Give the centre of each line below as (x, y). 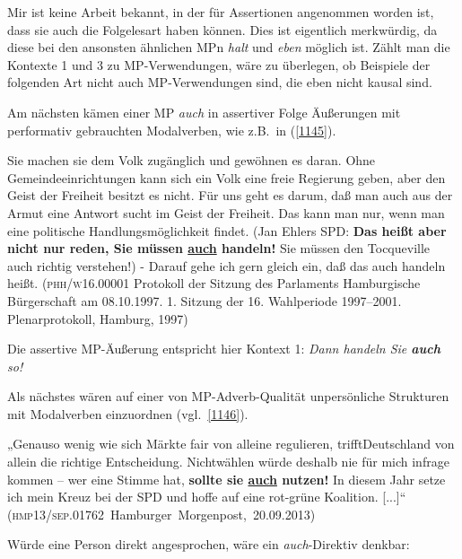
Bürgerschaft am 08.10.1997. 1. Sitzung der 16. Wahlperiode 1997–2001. (205, 300)
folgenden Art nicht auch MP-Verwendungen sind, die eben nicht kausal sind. (220, 82)
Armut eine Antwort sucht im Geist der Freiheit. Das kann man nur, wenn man (226, 212)
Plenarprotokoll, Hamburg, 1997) (98, 318)
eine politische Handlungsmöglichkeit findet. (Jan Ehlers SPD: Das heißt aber (227, 230)
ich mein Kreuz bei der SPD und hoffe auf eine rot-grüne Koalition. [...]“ (207, 497)
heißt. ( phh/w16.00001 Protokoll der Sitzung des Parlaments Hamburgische (214, 283)
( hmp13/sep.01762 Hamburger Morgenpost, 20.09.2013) (161, 514)
